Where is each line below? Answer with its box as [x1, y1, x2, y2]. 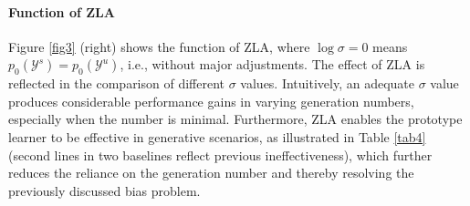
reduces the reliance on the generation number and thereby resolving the [8, 163, 414, 182]
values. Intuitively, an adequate [240, 74, 415, 93]
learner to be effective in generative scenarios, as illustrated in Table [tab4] [8, 127, 426, 146]
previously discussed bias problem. [8, 180, 201, 200]
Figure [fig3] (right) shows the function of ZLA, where [8, 36, 310, 56]
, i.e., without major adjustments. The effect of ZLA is [120, 55, 425, 74]
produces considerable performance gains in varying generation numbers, [8, 91, 414, 110]
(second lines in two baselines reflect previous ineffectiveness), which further [8, 145, 433, 164]
